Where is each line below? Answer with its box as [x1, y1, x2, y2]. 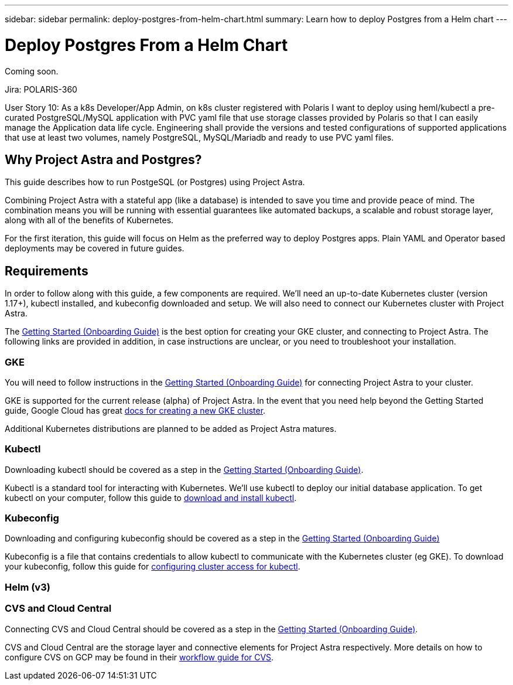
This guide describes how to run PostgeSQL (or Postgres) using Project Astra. [5, 177, 305, 188]
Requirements [5, 263, 88, 278]
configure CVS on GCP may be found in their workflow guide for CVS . [5, 652, 274, 662]
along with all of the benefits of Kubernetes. [5, 215, 174, 226]
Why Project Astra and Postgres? [5, 152, 202, 167]
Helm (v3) [5, 581, 50, 593]
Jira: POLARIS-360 [5, 84, 77, 94]
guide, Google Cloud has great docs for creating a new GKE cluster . [5, 405, 266, 415]
